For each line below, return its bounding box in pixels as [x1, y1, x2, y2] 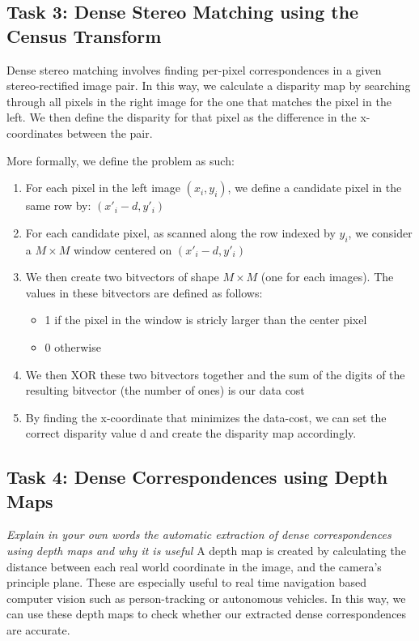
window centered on [73, 241, 172, 258]
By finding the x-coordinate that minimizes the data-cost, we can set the [25, 408, 387, 425]
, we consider [348, 224, 413, 241]
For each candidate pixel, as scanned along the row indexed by [25, 224, 336, 241]
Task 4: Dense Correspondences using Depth [6, 464, 388, 489]
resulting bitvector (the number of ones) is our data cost [25, 382, 305, 399]
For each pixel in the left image [25, 179, 180, 196]
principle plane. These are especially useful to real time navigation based [6, 574, 366, 591]
